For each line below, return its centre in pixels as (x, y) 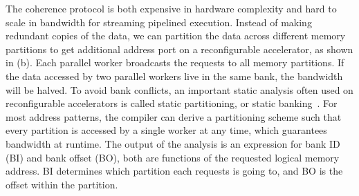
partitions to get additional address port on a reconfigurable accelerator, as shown (179, 49)
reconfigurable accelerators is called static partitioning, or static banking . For (172, 103)
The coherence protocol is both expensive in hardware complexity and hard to (171, 8)
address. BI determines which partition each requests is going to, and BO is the (174, 171)
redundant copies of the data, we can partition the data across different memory (176, 36)
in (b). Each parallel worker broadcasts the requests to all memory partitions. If (175, 62)
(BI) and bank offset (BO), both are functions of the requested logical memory (173, 157)
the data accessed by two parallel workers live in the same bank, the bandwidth (174, 76)
